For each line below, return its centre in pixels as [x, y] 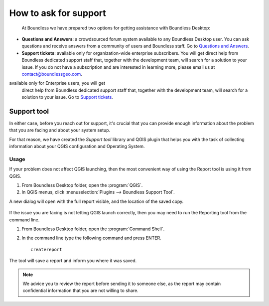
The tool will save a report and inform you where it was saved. [73, 261]
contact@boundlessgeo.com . [52, 74]
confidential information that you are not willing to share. [81, 291]
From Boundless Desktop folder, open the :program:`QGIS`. [82, 185]
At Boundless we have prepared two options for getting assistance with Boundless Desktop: [116, 28]
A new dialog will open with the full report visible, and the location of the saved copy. [96, 201]
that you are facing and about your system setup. [60, 130]
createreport [46, 249]
